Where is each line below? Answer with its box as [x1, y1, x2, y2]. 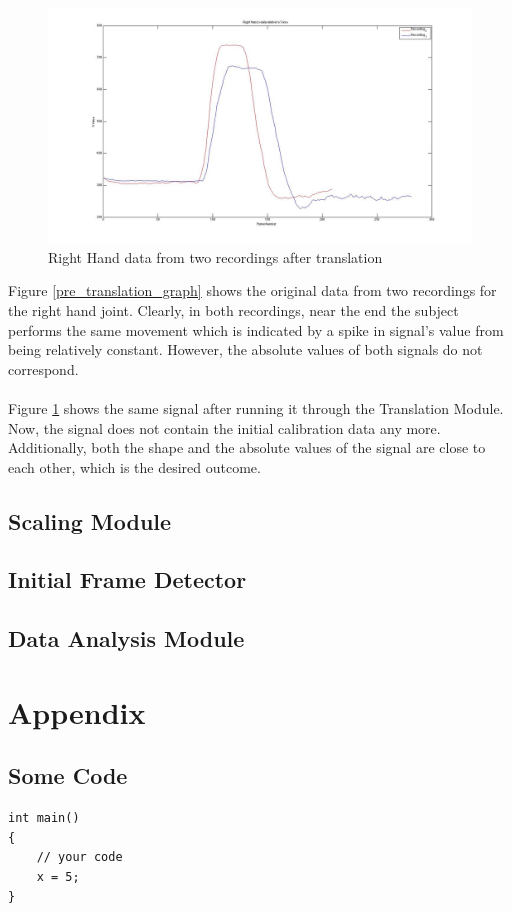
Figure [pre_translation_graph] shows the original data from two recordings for [8, 280, 497, 301]
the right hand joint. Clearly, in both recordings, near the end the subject [8, 299, 459, 320]
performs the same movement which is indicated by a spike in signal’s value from [8, 319, 504, 340]
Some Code [8, 760, 128, 791]
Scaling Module [8, 505, 172, 536]
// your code [36, 850, 123, 865]
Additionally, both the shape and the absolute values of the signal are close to [8, 437, 486, 458]
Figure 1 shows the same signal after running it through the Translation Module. [8, 397, 504, 418]
